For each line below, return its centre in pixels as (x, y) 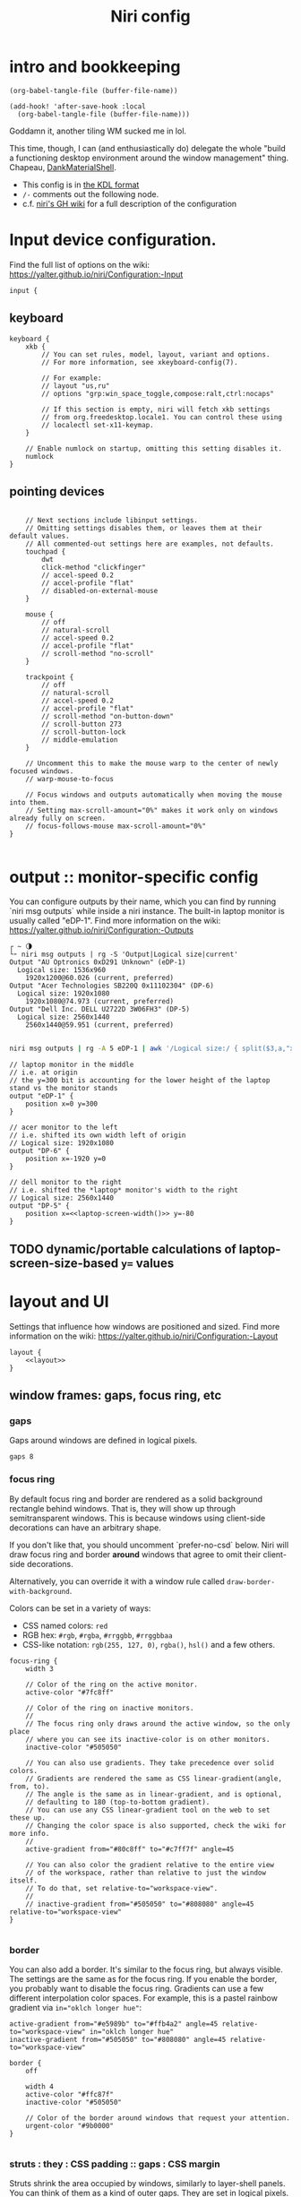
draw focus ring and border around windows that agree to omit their (135, 1554)
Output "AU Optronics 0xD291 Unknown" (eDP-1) (98, 962)
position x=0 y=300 (62, 1104)
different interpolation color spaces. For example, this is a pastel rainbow (143, 1998)
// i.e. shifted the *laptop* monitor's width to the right (124, 1190)
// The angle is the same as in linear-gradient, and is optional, (154, 1794)
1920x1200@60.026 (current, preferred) (100, 978)
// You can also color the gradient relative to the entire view (150, 1865)
